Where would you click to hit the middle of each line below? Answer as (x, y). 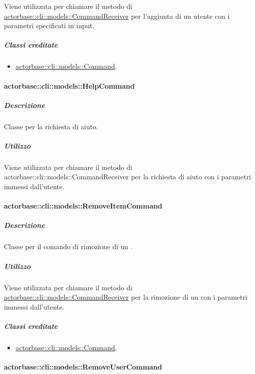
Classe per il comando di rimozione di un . (68, 246)
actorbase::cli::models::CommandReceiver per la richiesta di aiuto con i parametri (127, 177)
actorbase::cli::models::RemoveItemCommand (83, 206)
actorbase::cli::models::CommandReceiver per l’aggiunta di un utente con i (117, 16)
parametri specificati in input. (49, 26)
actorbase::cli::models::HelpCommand (69, 85)
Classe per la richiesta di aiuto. (51, 126)
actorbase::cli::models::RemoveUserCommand (83, 367)
